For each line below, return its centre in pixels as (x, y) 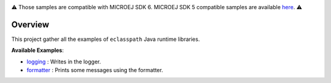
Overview (30, 24)
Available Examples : (38, 50)
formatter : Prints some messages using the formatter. (95, 70)
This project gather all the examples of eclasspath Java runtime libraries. (106, 39)
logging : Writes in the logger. (64, 62)
